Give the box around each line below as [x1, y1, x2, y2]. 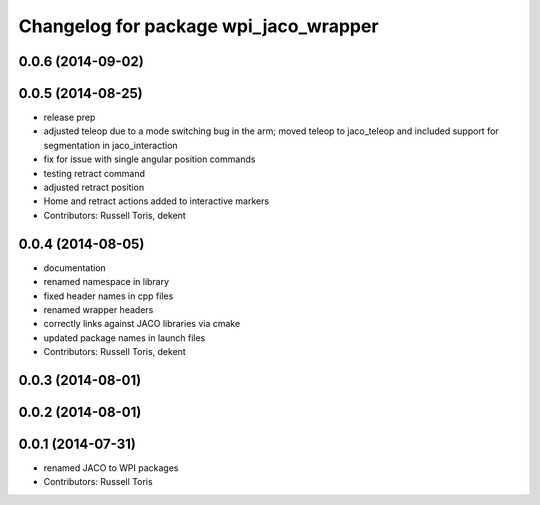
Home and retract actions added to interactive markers [43, 195, 270, 207]
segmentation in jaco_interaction [43, 139, 179, 151]
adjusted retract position [43, 181, 145, 194]
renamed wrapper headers [43, 303, 154, 315]
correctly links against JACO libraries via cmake [43, 318, 241, 330]
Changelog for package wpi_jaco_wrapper [18, 15, 379, 37]
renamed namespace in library [43, 276, 170, 288]
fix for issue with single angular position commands [43, 153, 256, 165]
